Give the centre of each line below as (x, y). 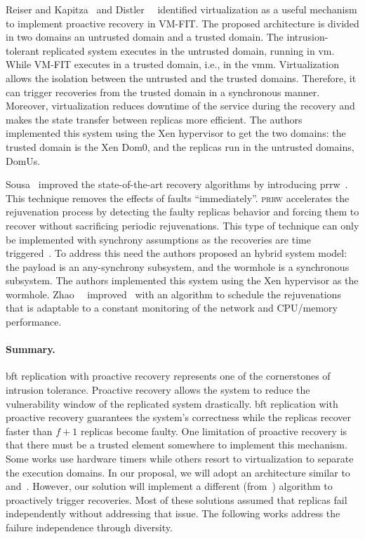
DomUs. (23, 160)
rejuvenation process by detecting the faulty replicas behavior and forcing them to (182, 212)
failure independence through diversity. (89, 527)
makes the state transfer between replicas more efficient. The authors (154, 119)
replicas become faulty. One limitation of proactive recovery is (214, 431)
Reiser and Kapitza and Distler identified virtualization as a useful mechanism (181, 9)
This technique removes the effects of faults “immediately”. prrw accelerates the (178, 198)
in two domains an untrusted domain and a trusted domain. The (145, 37)
